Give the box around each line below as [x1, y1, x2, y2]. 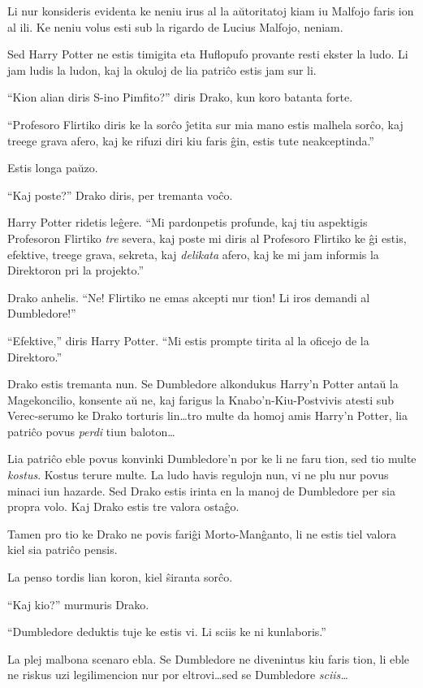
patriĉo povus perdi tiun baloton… [7, 422, 175, 439]
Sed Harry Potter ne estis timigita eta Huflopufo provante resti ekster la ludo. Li [7, 45, 408, 63]
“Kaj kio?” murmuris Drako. [7, 595, 149, 612]
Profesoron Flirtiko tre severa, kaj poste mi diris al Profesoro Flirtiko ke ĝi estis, [7, 229, 407, 246]
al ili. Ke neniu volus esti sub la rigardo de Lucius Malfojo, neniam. [7, 18, 343, 35]
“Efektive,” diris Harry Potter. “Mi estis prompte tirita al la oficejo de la [7, 331, 369, 348]
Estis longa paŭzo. [7, 159, 98, 176]
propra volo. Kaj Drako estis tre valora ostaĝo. [7, 498, 240, 515]
